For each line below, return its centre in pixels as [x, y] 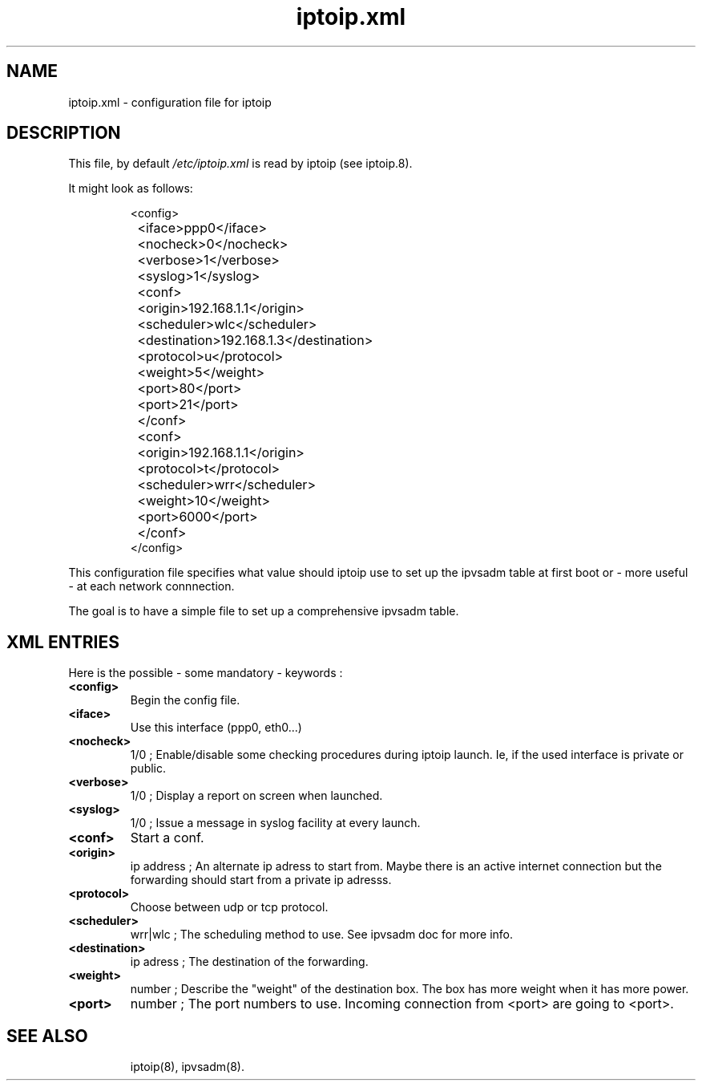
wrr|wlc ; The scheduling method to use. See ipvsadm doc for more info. [322, 935]
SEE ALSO [47, 1036]
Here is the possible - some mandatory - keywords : [206, 673]
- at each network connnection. [151, 586]
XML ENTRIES [63, 642]
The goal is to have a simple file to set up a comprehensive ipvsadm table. [264, 611]
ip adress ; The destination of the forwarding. [249, 962]
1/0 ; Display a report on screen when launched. [256, 796]
